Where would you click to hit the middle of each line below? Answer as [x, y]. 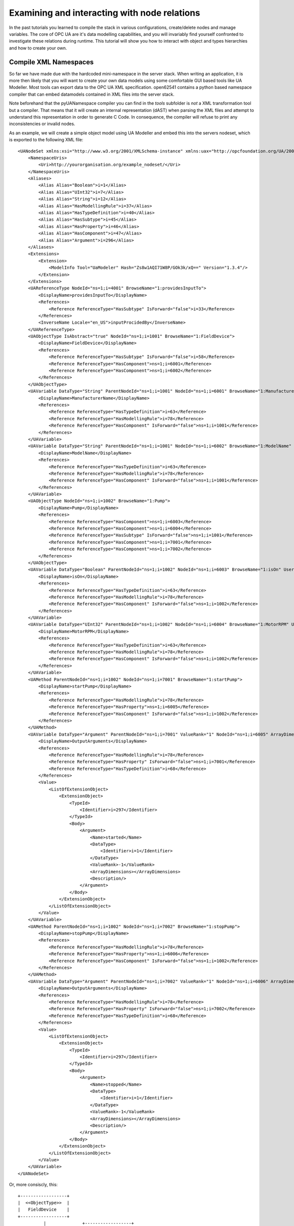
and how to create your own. [38, 48]
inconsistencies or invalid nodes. [42, 124]
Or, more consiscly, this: [34, 1185]
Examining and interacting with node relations [105, 13]
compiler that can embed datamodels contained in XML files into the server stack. [92, 94]
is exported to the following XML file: [46, 140]
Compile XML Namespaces [51, 62]
